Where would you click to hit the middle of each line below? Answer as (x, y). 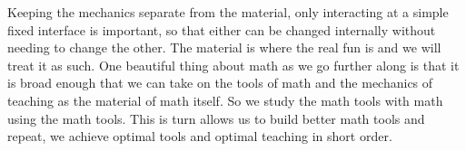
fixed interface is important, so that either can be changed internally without (222, 29)
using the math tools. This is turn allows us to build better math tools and (216, 118)
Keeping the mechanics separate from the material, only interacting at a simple (228, 12)
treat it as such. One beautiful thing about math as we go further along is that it (233, 65)
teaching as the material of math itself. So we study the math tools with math (225, 100)
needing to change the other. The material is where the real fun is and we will (224, 47)
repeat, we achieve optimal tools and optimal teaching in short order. (200, 136)
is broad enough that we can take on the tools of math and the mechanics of (220, 83)
